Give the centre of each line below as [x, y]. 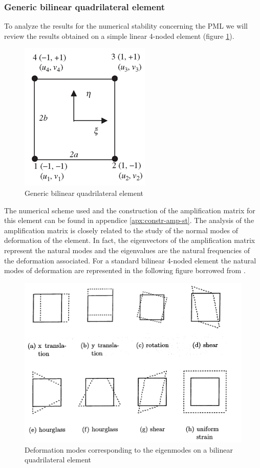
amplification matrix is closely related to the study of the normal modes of [121, 230]
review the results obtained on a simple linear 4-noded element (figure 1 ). [119, 36]
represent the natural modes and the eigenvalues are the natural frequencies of [127, 250]
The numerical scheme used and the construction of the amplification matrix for [130, 210]
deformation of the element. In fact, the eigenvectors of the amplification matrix [130, 240]
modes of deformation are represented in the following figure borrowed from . [125, 270]
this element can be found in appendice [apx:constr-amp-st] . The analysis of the [129, 220]
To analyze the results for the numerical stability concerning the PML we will [126, 26]
